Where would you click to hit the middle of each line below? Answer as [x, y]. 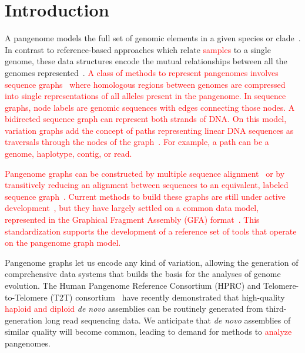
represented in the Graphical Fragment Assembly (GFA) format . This [132, 220]
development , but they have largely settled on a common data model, [132, 208]
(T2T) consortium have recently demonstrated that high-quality [167, 297]
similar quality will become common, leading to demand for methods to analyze [148, 331]
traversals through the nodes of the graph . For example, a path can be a [137, 142]
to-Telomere [26, 297]
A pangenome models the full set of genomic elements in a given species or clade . [153, 38]
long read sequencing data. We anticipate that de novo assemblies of [168, 320]
